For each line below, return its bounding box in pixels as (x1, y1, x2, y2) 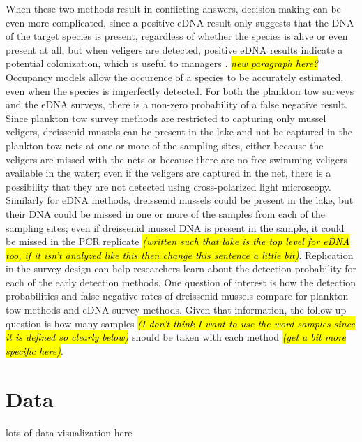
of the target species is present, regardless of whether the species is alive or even (6, 29, 348, 43)
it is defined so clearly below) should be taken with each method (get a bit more (6, 330, 346, 344)
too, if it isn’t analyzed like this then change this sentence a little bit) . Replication (6, 247, 354, 262)
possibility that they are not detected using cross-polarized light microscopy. (6, 179, 331, 193)
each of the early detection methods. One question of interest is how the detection (6, 274, 356, 289)
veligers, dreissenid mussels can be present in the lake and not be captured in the (6, 124, 352, 139)
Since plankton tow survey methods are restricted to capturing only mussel (6, 110, 326, 125)
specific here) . (6, 343, 63, 358)
